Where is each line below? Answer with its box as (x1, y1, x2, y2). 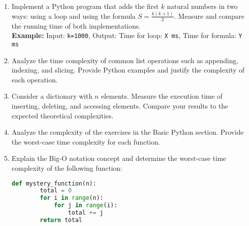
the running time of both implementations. (11, 20, 141, 31)
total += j (68, 209, 103, 217)
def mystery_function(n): (11, 180, 96, 187)
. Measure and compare (174, 10, 245, 21)
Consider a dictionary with (11, 91, 93, 101)
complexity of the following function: (11, 162, 123, 173)
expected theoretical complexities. (11, 110, 114, 120)
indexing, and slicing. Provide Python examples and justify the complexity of (11, 65, 245, 75)
